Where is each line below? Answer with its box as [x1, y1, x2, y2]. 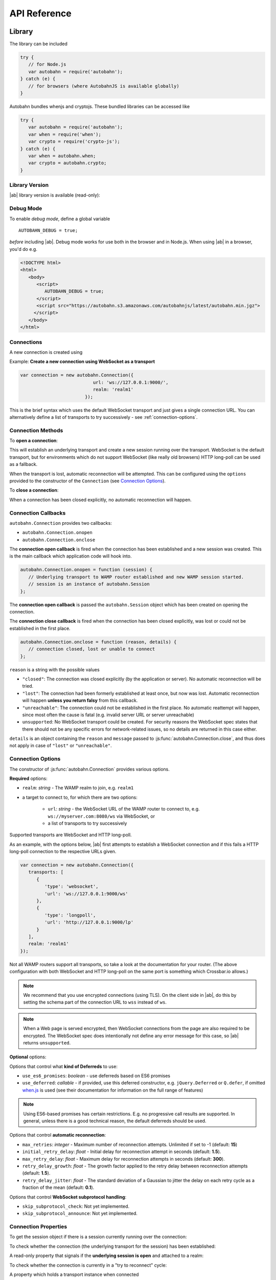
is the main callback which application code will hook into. [9, 553, 132, 559]
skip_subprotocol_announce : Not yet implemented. [22, 1210, 138, 1217]
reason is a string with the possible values [9, 666, 100, 673]
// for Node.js [28, 61, 66, 68]
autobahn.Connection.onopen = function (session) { [20, 567, 153, 573]
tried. [22, 683, 34, 689]
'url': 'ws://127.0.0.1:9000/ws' [44, 891, 128, 897]
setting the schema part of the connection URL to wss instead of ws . [23, 999, 167, 1006]
